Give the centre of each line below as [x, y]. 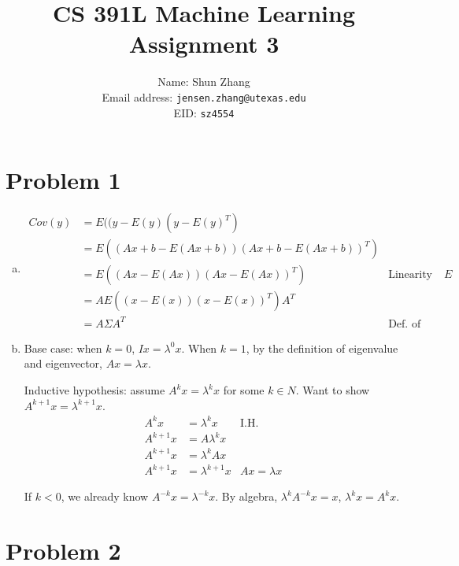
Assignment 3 [204, 44]
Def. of [405, 324]
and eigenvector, [63, 363]
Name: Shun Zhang [204, 81]
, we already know [105, 496]
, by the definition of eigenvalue [322, 348]
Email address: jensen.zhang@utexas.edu [204, 96]
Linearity [411, 275]
